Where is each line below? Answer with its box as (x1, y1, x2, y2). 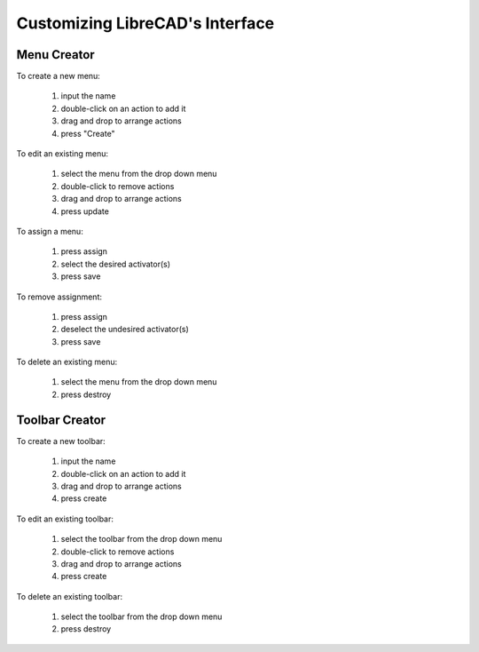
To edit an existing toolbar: (16, 513, 114, 524)
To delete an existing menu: (16, 356, 118, 368)
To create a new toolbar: (16, 435, 106, 446)
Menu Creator (16, 47, 95, 62)
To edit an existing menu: (16, 148, 109, 159)
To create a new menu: (16, 71, 101, 82)
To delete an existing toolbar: (16, 591, 123, 601)
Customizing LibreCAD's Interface (16, 13, 275, 33)
